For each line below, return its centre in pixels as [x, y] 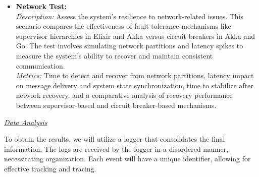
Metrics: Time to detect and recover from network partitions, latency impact [135, 75]
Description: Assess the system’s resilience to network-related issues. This [130, 16]
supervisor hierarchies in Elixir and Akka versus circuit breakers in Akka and [135, 36]
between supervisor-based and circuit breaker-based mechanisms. [116, 105]
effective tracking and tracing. [50, 168]
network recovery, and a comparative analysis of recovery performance [124, 95]
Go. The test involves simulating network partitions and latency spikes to [129, 46]
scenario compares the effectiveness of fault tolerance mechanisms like [123, 26]
